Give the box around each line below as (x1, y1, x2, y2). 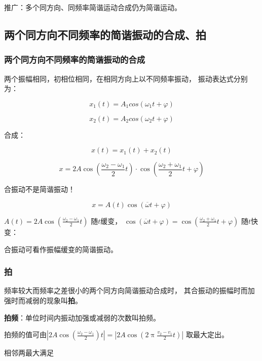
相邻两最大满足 (4, 347, 54, 358)
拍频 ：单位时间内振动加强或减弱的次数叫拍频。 (4, 312, 160, 323)
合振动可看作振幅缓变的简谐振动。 (4, 244, 118, 254)
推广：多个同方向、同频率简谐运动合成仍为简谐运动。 (4, 2, 181, 12)
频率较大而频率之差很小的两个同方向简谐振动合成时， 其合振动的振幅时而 (4, 285, 248, 296)
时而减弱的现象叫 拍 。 (11, 295, 82, 305)
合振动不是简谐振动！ (4, 184, 75, 194)
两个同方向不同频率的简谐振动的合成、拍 (4, 26, 206, 42)
